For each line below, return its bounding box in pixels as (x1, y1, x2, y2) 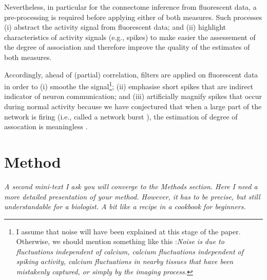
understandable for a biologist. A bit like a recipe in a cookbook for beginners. (4, 201, 246, 212)
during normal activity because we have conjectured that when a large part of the (4, 101, 262, 111)
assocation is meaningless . (4, 121, 88, 132)
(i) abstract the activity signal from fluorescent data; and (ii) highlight (4, 22, 226, 32)
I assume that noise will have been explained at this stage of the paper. (16, 226, 241, 236)
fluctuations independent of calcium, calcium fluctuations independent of (16, 246, 244, 256)
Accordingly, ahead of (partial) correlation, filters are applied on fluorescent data (4, 69, 258, 79)
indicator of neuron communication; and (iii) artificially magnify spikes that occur (4, 91, 262, 102)
